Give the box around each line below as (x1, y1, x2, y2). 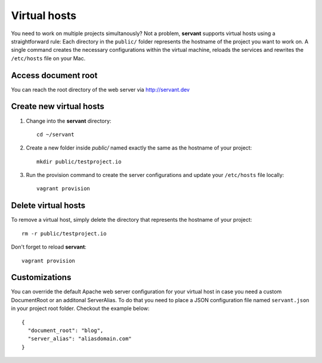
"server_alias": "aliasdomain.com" (27, 336, 132, 342)
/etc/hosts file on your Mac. (11, 54, 86, 62)
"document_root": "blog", (27, 327, 104, 334)
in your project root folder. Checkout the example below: (11, 305, 150, 312)
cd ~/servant (36, 131, 75, 138)
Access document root (11, 70, 98, 80)
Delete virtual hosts (11, 200, 86, 211)
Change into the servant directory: (26, 117, 112, 125)
